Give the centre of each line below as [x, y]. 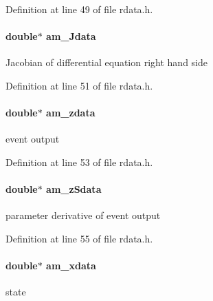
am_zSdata [74, 189]
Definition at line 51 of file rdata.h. [79, 85]
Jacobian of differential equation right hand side [106, 62]
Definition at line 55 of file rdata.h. [79, 238]
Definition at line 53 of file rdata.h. [79, 162]
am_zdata [71, 113]
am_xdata [71, 266]
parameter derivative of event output [83, 215]
